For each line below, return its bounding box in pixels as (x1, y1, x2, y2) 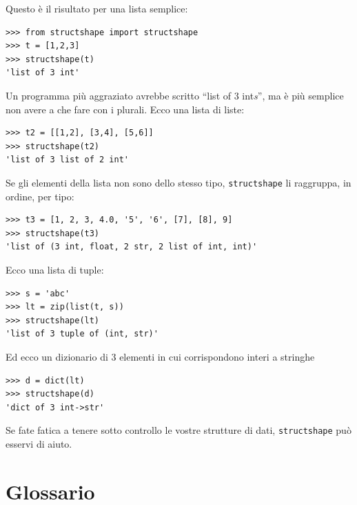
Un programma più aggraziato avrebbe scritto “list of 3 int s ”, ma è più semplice (6, 88, 344, 102)
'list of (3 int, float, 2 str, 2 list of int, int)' (6, 242, 258, 252)
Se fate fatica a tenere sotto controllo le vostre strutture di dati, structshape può (6, 423, 351, 437)
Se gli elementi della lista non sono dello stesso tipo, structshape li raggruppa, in (6, 175, 351, 189)
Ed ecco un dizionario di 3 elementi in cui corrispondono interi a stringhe (6, 349, 315, 363)
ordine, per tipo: (6, 189, 74, 203)
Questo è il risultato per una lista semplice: (6, 1, 188, 15)
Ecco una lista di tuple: (6, 262, 104, 276)
